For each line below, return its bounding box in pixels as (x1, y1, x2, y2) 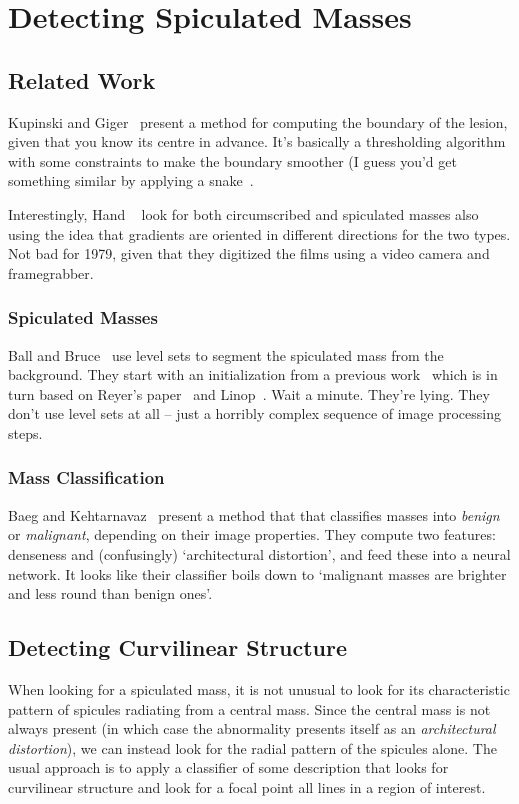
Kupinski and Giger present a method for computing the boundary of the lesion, (8, 111, 508, 132)
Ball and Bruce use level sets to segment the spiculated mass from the (8, 344, 444, 365)
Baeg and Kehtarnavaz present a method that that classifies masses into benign (8, 504, 500, 525)
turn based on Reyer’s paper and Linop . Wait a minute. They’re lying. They (8, 383, 490, 404)
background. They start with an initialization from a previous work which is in (8, 364, 498, 385)
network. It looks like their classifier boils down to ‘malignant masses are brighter (8, 563, 507, 584)
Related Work (8, 64, 156, 95)
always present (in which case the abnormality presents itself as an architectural (8, 718, 496, 739)
